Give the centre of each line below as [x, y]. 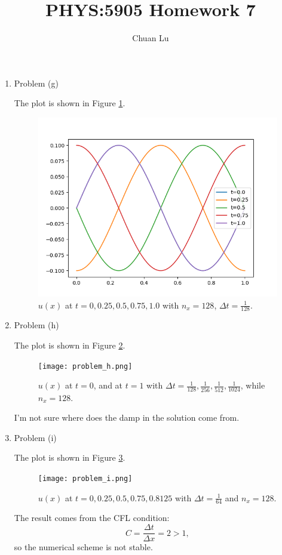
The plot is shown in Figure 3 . [70, 457]
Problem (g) [36, 83]
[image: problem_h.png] [85, 366]
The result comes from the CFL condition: [92, 518]
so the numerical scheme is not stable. [83, 547]
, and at [108, 385]
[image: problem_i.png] [85, 479]
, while [253, 385]
